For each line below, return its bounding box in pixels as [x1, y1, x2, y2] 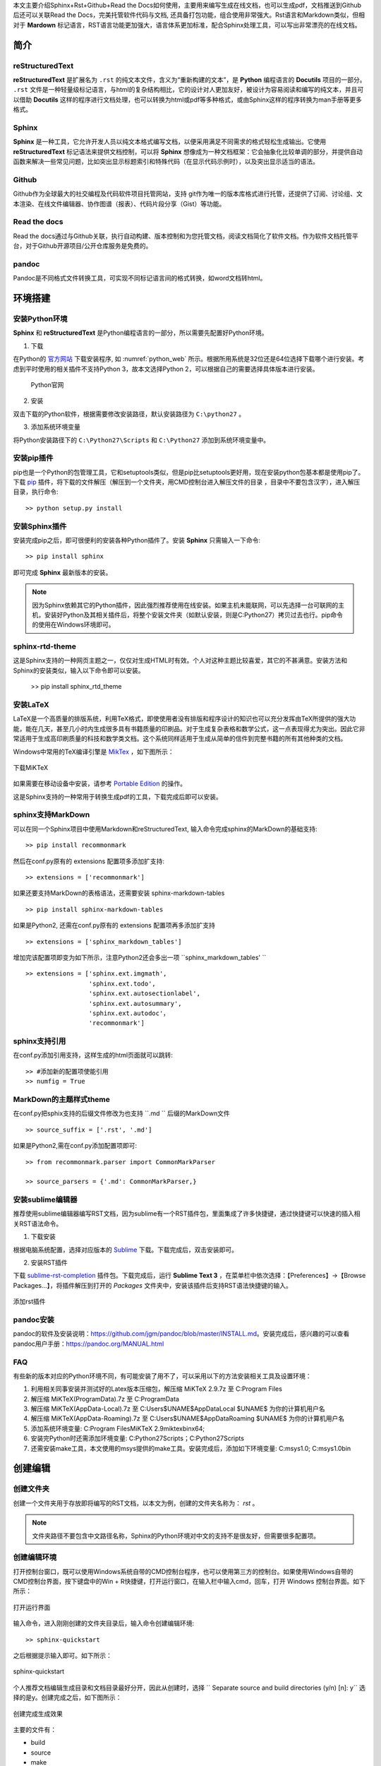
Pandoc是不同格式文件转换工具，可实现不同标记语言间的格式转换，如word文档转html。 [13, 274, 267, 283]
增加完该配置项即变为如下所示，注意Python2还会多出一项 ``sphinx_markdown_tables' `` [13, 953, 267, 961]
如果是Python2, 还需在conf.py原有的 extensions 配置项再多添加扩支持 [13, 921, 215, 930]
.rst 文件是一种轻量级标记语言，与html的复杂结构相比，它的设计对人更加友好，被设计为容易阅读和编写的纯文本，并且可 [13, 85, 364, 94]
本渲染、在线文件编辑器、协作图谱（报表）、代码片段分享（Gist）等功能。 [13, 199, 226, 208]
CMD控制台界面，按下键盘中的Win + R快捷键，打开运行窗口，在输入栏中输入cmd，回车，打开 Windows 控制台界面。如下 [13, 1577, 366, 1586]
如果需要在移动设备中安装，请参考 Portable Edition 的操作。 [13, 779, 187, 788]
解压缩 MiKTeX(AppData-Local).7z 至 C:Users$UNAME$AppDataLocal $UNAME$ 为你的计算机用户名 [30, 1404, 325, 1413]
